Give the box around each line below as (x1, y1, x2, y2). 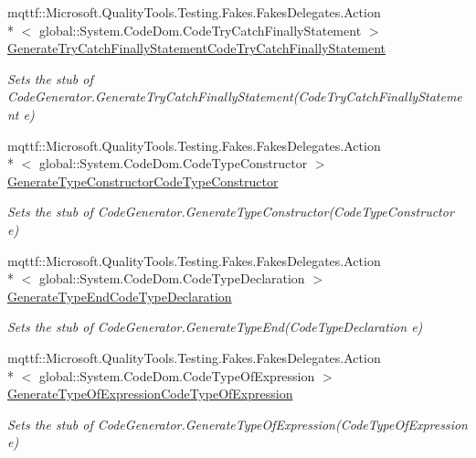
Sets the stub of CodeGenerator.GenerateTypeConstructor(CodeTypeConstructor (7, 202, 454, 221)
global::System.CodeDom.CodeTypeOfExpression (38, 366, 315, 385)
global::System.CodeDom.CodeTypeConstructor (38, 154, 308, 173)
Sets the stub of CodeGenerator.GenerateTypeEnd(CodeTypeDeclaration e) (7, 317, 423, 336)
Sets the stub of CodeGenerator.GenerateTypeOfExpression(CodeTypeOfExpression (7, 414, 468, 433)
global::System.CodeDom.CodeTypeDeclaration (38, 269, 305, 288)
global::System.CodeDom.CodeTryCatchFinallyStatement (38, 20, 362, 39)
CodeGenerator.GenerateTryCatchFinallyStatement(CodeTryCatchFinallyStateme (7, 87, 462, 106)
